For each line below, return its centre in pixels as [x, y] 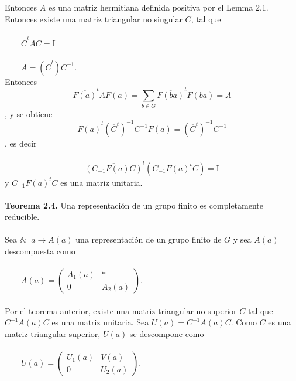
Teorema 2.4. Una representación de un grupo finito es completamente [134, 205]
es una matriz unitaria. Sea [100, 322]
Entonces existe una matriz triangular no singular [94, 18]
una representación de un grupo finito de [149, 239]
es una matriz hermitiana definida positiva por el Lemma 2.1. [158, 7]
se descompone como [167, 334]
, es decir [21, 143]
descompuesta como [40, 251]
